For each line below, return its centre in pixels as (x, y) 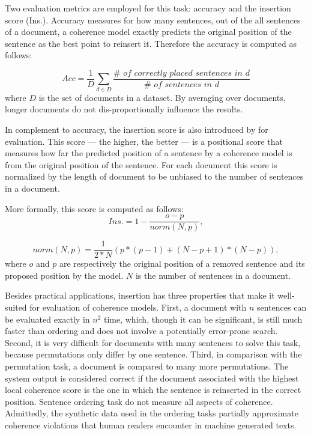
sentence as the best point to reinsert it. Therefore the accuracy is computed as (151, 43)
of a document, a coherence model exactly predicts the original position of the (148, 32)
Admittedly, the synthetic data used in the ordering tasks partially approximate (152, 413)
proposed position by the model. (64, 275)
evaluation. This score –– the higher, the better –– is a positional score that (144, 141)
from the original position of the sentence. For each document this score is (141, 164)
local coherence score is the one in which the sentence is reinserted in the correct (153, 390)
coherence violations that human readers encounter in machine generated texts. (151, 424)
